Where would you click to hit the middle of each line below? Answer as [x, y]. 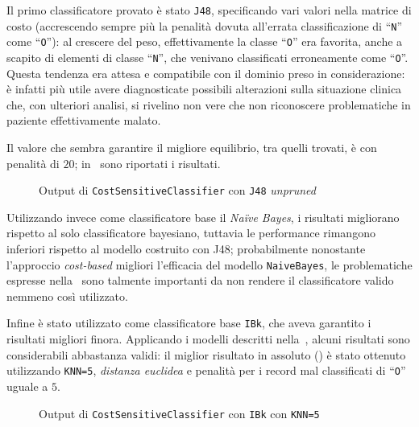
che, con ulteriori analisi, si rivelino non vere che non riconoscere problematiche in [209, 104]
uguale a [27, 386]
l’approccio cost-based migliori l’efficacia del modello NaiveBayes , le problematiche [209, 264]
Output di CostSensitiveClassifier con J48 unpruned [177, 190]
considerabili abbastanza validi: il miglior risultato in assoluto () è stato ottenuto [206, 354]
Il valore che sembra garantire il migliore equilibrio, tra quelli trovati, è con [192, 147]
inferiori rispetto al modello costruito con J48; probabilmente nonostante [186, 249]
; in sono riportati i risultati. [147, 163]
